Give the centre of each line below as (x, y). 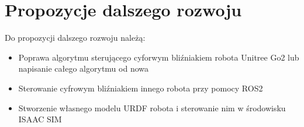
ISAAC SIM (40, 119)
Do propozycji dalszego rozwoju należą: (75, 38)
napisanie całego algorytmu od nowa (84, 68)
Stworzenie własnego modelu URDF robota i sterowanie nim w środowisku (152, 107)
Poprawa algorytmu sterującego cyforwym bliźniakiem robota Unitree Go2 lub (159, 57)
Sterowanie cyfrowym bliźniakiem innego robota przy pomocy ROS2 (141, 88)
